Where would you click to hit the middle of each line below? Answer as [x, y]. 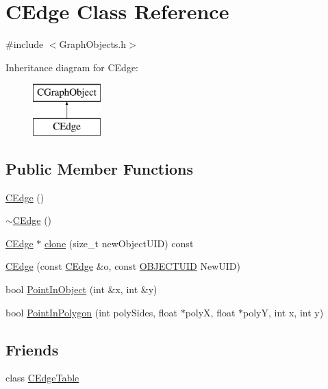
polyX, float [210, 312]
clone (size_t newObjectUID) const [119, 243]
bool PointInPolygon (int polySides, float [91, 312]
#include [25, 44]
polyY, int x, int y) [283, 312]
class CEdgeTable [42, 378]
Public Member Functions [99, 168]
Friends [32, 349]
